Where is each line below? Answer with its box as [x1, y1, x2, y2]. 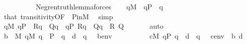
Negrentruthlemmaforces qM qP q [35, 1, 163, 11]
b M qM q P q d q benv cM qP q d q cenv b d [4, 30, 243, 41]
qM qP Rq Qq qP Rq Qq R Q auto [4, 21, 163, 31]
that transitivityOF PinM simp [4, 11, 113, 21]
